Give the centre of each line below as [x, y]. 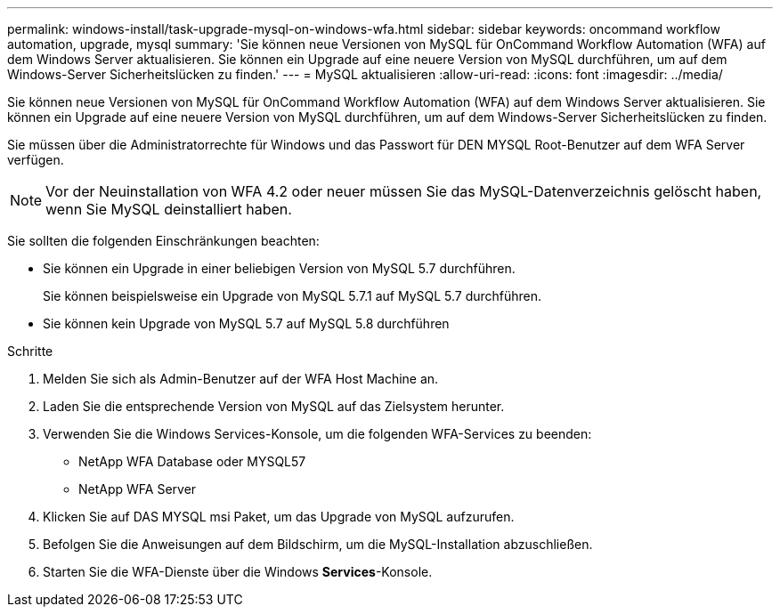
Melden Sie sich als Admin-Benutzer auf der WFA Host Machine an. [241, 379]
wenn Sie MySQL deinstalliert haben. [169, 209]
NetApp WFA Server [138, 489]
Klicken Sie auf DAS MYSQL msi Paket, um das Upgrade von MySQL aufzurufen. [279, 517]
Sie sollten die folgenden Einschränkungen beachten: [163, 241]
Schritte [30, 351]
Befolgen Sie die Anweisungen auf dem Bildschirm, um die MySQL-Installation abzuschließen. [318, 544]
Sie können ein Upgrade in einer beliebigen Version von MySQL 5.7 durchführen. [279, 268]
